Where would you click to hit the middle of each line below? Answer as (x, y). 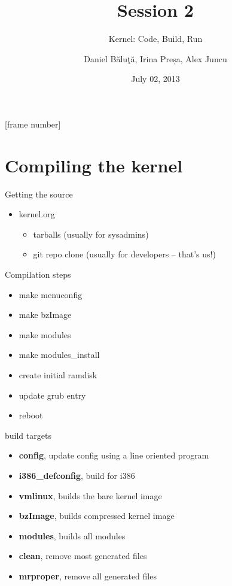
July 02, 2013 (155, 79)
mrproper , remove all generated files (88, 576)
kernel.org (37, 214)
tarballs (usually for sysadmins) (91, 234)
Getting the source (39, 194)
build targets (28, 435)
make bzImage (45, 315)
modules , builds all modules (72, 535)
